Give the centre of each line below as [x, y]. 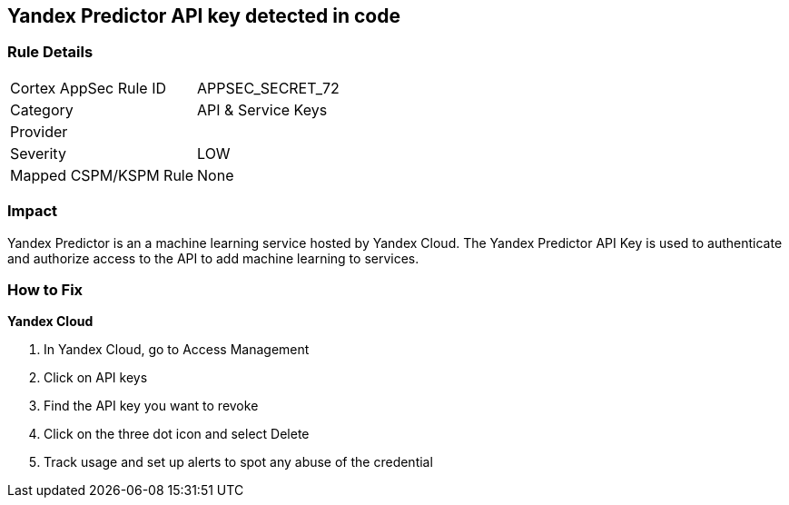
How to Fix [45, 289]
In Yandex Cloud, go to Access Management [177, 350]
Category [42, 109]
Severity [38, 153]
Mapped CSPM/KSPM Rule [102, 175]
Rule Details [50, 52]
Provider [39, 131]
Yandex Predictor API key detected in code [204, 16]
